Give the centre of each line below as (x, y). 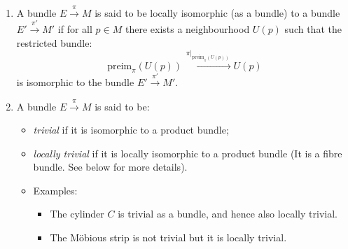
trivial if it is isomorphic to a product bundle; (131, 130)
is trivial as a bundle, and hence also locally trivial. (228, 214)
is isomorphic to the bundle (75, 82)
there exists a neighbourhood (187, 29)
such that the (313, 29)
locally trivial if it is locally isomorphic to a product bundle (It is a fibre (188, 153)
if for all (75, 29)
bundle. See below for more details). (110, 167)
